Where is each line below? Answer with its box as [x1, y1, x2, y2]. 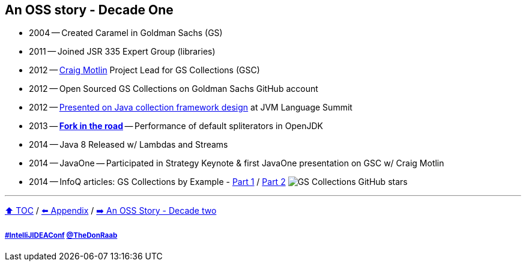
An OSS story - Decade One [5, 2, 174, 17]
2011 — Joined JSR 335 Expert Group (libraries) [29, 46, 216, 57]
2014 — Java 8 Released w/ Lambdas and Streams [29, 139, 228, 150]
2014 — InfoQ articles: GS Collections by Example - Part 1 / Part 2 [29, 177, 286, 187]
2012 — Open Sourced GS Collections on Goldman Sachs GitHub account [29, 83, 318, 94]
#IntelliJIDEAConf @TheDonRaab [5, 231, 118, 240]
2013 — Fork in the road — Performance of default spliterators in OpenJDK [29, 121, 323, 131]
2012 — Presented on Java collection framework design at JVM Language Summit [29, 102, 352, 113]
